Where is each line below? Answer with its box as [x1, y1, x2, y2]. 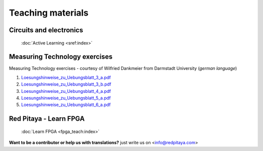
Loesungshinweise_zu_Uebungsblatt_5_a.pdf [21, 95, 111, 101]
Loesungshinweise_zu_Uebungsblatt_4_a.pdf [21, 88, 112, 94]
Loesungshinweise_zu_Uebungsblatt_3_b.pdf [21, 81, 112, 87]
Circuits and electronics [9, 26, 83, 34]
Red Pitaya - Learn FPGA [9, 115, 85, 123]
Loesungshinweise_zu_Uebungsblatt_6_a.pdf [21, 102, 111, 108]
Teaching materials [9, 7, 89, 18]
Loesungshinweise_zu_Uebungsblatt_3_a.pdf [21, 74, 112, 80]
